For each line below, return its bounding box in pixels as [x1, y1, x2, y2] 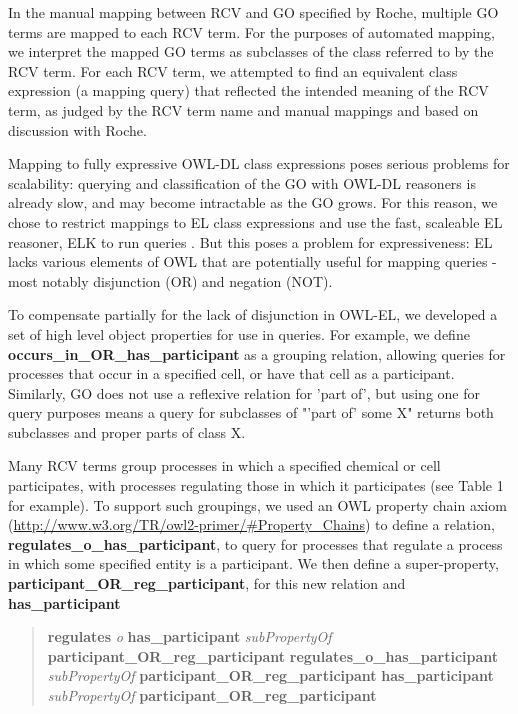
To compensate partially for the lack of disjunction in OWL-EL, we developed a [8, 304, 498, 325]
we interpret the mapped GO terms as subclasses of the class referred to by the [8, 41, 494, 62]
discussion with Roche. [8, 119, 147, 140]
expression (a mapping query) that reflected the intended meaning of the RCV [8, 80, 489, 101]
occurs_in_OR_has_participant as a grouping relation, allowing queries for [8, 343, 506, 364]
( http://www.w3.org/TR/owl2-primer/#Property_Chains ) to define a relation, [8, 514, 495, 535]
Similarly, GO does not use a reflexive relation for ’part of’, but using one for [8, 382, 480, 403]
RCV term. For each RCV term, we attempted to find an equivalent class [8, 60, 458, 81]
